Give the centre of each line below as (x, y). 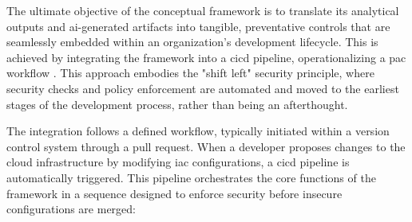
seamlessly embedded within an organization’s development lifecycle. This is (192, 42)
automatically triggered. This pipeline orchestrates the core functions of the (191, 177)
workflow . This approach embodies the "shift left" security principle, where (190, 73)
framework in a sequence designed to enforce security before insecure (174, 193)
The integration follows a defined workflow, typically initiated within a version (198, 131)
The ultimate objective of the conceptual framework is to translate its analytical (203, 10)
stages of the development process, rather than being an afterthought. (177, 104)
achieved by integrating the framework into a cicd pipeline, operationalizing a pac (206, 57)
